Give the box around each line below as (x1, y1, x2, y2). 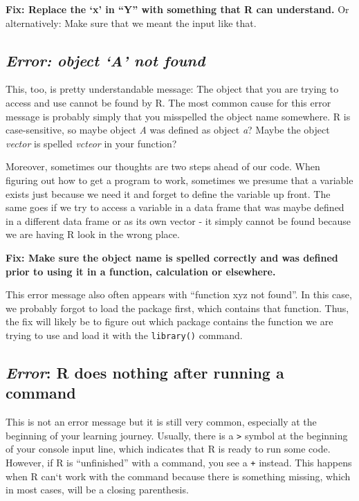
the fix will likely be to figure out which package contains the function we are (6, 314, 333, 329)
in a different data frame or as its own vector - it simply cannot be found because (6, 213, 351, 228)
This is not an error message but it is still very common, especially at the (6, 415, 317, 429)
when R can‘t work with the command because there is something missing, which (6, 468, 351, 483)
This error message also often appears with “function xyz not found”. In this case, (6, 287, 352, 302)
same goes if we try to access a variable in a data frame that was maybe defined (6, 200, 344, 215)
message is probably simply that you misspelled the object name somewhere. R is (6, 109, 351, 123)
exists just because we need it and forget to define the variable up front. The (6, 186, 331, 201)
